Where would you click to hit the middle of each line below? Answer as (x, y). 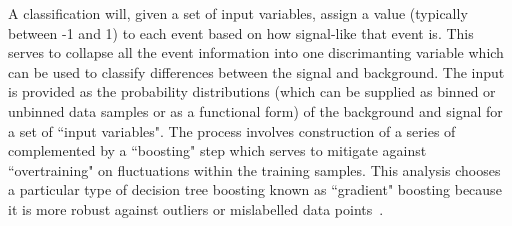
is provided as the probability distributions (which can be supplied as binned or (252, 91)
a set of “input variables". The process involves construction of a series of (232, 130)
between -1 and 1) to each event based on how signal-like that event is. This (241, 32)
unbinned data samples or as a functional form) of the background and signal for (255, 110)
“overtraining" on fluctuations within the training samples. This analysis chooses (254, 169)
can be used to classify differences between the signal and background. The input (256, 71)
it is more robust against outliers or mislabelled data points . (196, 208)
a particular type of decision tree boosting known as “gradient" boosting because (255, 189)
